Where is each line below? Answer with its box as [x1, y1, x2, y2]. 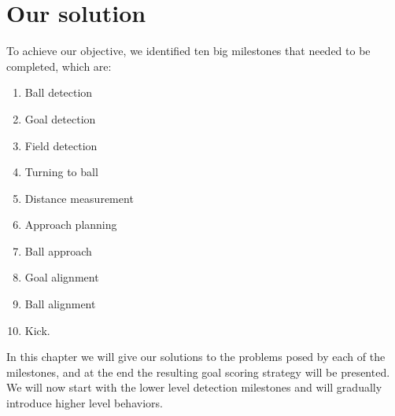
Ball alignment [24, 296, 96, 312]
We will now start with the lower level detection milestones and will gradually [6, 379, 382, 396]
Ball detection [24, 84, 93, 101]
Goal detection [24, 110, 96, 127]
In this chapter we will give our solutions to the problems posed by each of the [6, 348, 386, 365]
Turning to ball [24, 164, 98, 180]
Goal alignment [24, 269, 99, 285]
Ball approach [24, 242, 92, 259]
